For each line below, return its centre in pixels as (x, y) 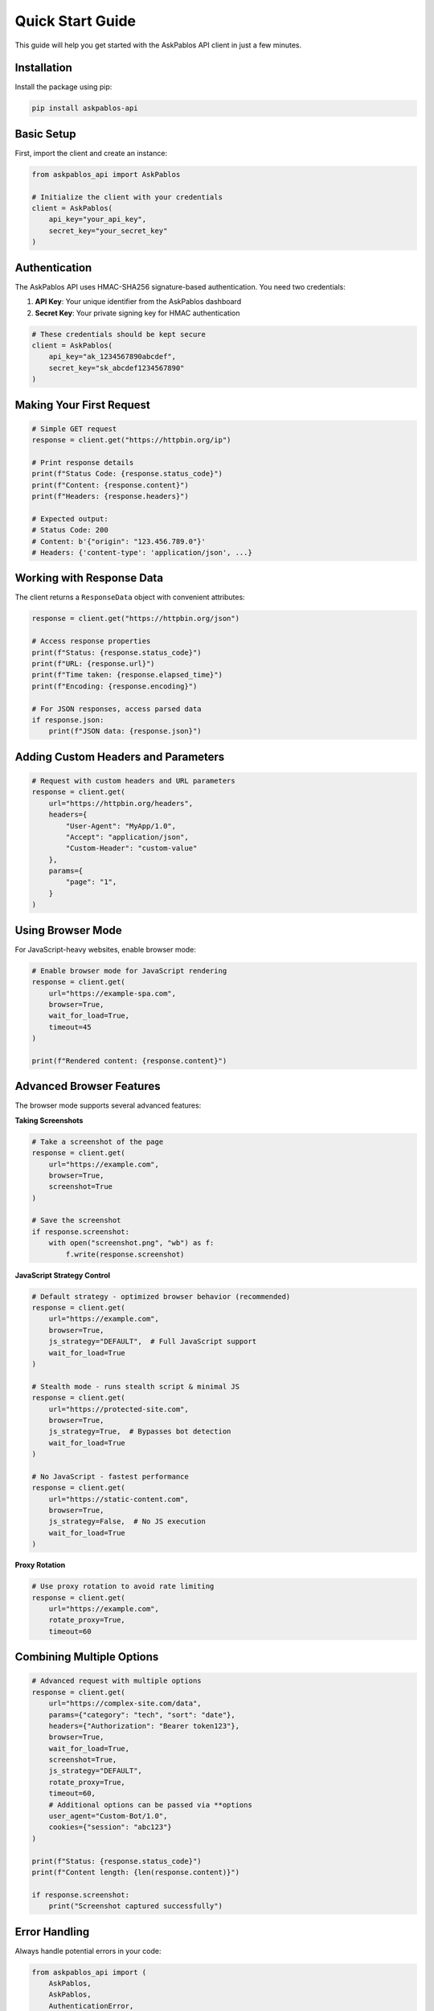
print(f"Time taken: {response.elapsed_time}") (127, 675)
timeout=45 (70, 1027)
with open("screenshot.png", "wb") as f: (131, 1243)
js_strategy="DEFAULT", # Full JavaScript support (153, 1342)
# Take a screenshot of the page (98, 1141)
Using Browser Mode (68, 930)
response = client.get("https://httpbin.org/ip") (131, 440)
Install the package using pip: (63, 87)
